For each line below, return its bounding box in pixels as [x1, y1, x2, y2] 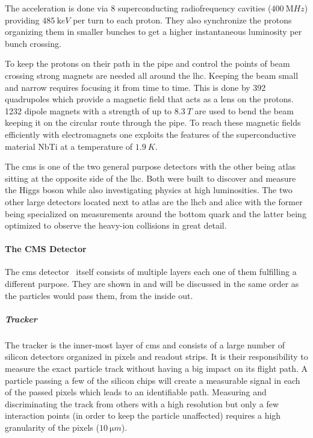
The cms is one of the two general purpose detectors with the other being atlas [5, 160, 296, 173]
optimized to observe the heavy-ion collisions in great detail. [5, 219, 227, 232]
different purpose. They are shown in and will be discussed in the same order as [5, 277, 299, 290]
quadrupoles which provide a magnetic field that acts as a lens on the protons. [5, 93, 294, 105]
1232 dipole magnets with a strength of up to [5, 104, 172, 117]
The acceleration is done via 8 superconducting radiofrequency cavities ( [5, 2, 271, 14]
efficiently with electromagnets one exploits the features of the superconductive [5, 128, 296, 140]
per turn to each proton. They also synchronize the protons [73, 13, 292, 26]
